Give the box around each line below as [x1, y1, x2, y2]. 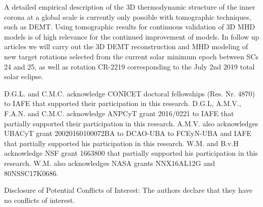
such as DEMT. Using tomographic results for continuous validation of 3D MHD [4, 21, 255, 32]
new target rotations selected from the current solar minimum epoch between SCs [4, 51, 259, 61]
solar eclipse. [4, 71, 44, 82]
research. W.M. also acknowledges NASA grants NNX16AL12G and [4, 157, 215, 168]
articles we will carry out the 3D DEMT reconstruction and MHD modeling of [4, 41, 248, 52]
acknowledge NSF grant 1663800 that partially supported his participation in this [4, 148, 258, 158]
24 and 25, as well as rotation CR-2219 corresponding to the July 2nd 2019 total [4, 61, 255, 72]
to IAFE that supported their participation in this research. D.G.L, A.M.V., [4, 98, 241, 109]
